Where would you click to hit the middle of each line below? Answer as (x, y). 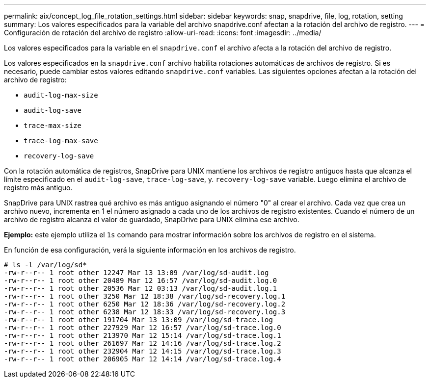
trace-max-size (53, 126)
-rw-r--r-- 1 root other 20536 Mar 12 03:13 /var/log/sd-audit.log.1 (141, 288)
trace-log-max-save (61, 141)
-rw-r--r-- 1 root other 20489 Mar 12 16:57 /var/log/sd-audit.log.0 (141, 280)
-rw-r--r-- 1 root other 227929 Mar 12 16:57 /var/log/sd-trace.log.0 (143, 328)
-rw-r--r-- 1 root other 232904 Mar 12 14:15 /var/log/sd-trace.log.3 (143, 351)
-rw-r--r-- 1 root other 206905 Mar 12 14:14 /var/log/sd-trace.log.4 (143, 359)
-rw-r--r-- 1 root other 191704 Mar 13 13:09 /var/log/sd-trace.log (138, 320)
